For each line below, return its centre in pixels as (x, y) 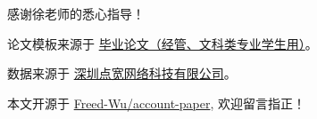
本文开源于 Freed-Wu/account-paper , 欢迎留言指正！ (156, 103)
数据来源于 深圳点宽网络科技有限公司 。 (122, 73)
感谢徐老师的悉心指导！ (76, 13)
